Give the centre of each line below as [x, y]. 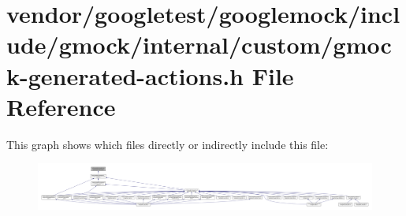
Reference [61, 106]
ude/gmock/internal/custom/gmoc [199, 45]
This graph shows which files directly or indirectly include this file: [168, 144]
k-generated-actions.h [125, 75]
